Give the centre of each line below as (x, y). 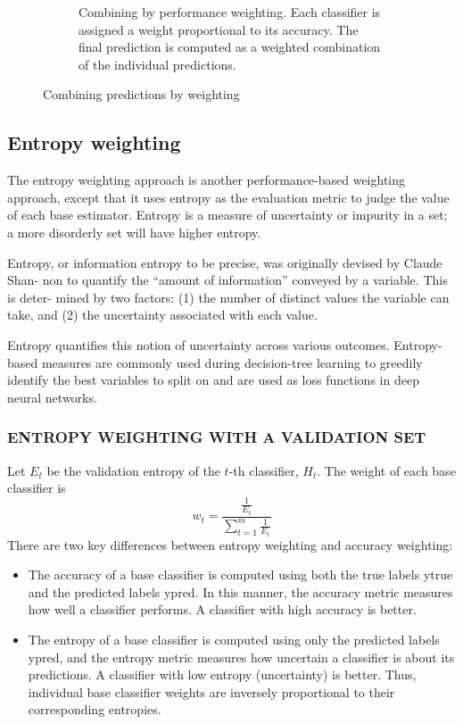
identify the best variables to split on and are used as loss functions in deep (213, 380)
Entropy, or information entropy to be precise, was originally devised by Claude (225, 262)
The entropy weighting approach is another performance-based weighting (207, 180)
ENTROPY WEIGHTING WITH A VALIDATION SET (217, 437)
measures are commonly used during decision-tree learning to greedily (232, 362)
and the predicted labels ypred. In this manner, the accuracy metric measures (240, 591)
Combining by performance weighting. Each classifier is (230, 12)
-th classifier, (264, 470)
